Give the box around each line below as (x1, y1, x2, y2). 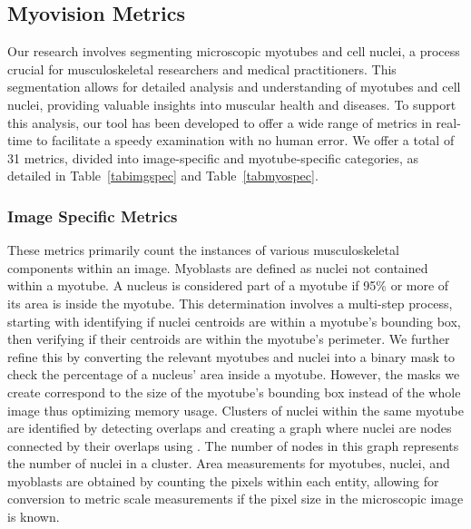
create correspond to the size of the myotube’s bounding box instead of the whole (7, 382, 461, 401)
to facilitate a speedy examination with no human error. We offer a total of (35, 131, 455, 150)
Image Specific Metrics (7, 204, 178, 227)
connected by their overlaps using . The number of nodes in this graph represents (7, 436, 459, 455)
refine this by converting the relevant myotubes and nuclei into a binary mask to (7, 347, 456, 366)
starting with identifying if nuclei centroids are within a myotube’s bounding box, (7, 311, 461, 330)
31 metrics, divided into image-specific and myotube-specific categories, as (7, 148, 419, 167)
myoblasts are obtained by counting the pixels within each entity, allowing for (7, 471, 439, 490)
